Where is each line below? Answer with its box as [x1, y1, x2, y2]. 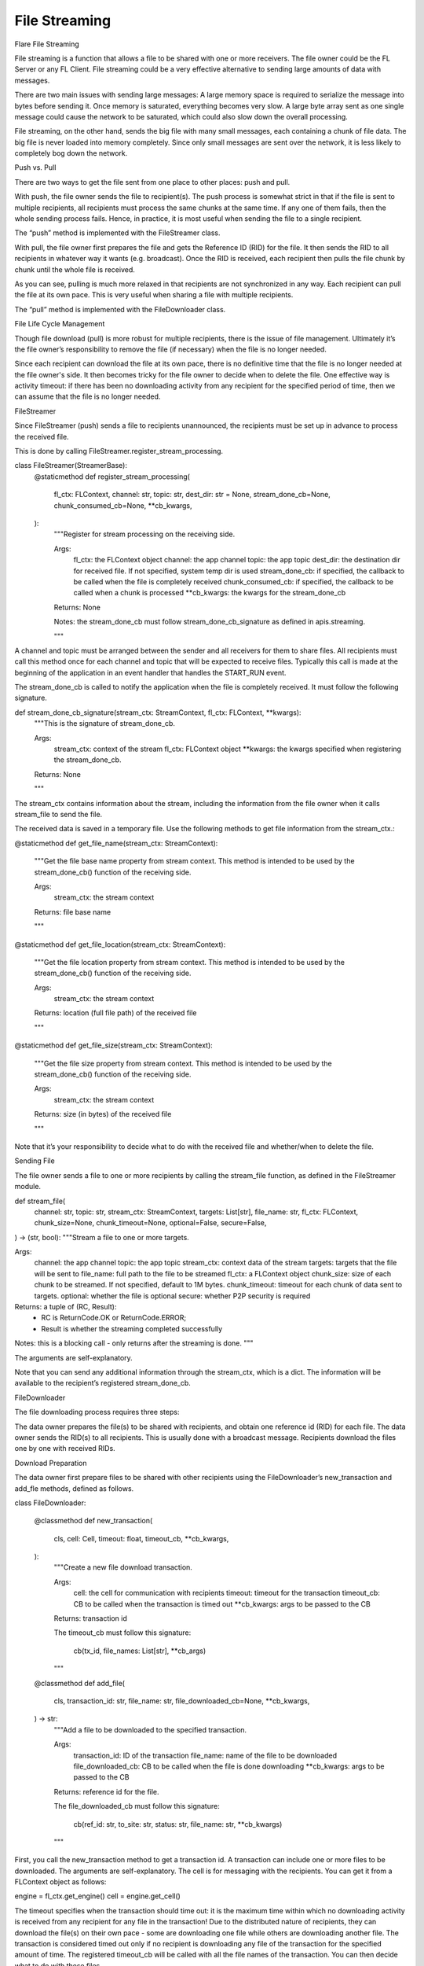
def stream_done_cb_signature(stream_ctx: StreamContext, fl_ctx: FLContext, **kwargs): [14, 708, 302, 717]
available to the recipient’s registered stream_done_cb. [14, 1379, 192, 1388]
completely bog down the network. [14, 149, 128, 158]
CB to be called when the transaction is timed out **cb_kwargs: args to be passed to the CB [73, 1599, 371, 1608]
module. [14, 1182, 42, 1191]
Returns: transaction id [53, 1614, 127, 1623]
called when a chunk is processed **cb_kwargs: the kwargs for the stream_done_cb [73, 588, 345, 598]
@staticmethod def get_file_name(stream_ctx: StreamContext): [14, 838, 218, 848]
